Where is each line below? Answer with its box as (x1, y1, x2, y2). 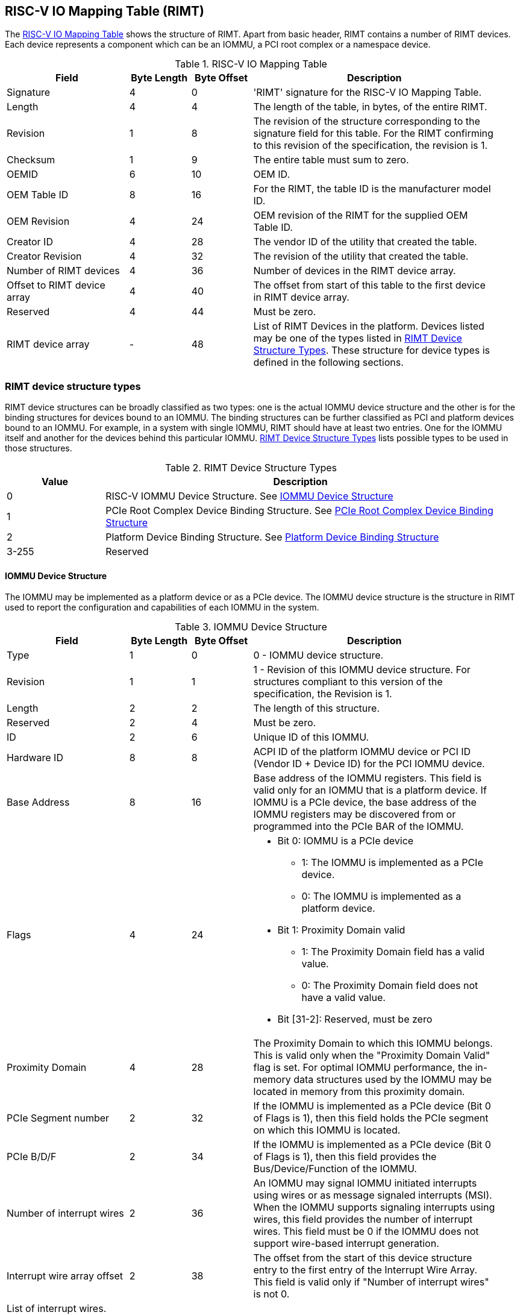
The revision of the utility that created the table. (253, 250, 469, 263)
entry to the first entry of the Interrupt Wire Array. (253, 1264, 477, 1276)
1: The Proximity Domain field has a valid (301, 946, 485, 958)
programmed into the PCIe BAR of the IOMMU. (253, 820, 464, 833)
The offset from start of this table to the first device (253, 279, 486, 292)
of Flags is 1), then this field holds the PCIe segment (253, 1112, 489, 1125)
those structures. (5, 443, 72, 454)
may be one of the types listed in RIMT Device (253, 332, 462, 345)
